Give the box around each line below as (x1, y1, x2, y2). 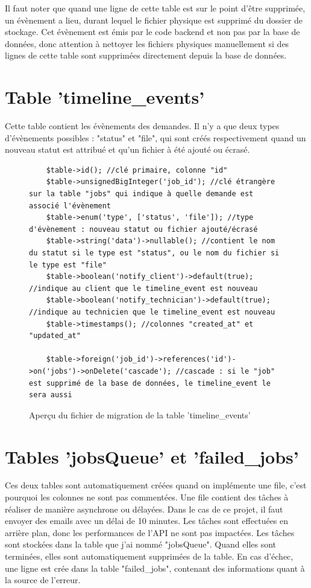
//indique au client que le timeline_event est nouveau (29, 284, 258, 293)
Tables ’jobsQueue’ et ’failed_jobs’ (5, 444, 299, 468)
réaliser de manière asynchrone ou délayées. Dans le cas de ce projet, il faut (5, 502, 283, 515)
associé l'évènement (29, 201, 112, 210)
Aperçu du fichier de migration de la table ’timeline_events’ (29, 408, 251, 421)
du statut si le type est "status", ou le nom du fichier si (29, 249, 280, 258)
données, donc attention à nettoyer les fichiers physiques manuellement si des (5, 37, 289, 50)
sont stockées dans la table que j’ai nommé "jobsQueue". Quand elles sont (5, 538, 277, 551)
